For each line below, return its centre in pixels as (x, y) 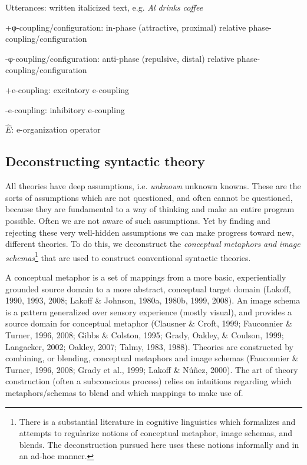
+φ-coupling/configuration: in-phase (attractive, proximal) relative (126, 27)
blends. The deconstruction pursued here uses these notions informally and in (159, 444)
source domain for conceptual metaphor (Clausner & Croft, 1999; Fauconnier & (149, 323)
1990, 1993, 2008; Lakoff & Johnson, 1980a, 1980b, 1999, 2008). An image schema (153, 300)
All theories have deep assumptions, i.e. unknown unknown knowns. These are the (153, 186)
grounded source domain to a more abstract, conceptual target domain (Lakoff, (148, 288)
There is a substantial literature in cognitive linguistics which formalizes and (157, 421)
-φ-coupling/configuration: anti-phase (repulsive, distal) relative (120, 58)
